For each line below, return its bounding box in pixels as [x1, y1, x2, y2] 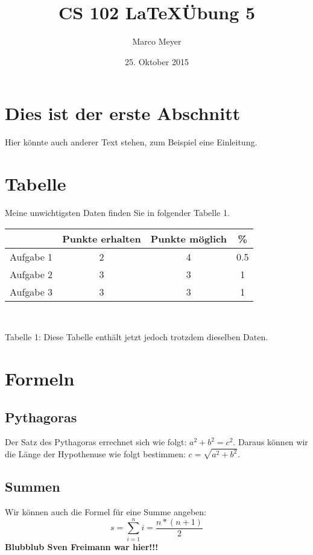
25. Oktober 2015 [125, 55, 189, 68]
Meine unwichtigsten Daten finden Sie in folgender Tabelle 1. [5, 206, 230, 218]
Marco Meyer [132, 35, 182, 48]
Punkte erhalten [62, 231, 141, 246]
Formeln [5, 366, 75, 390]
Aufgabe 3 [10, 284, 53, 299]
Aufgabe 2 [10, 267, 53, 281]
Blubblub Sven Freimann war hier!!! [5, 540, 159, 553]
